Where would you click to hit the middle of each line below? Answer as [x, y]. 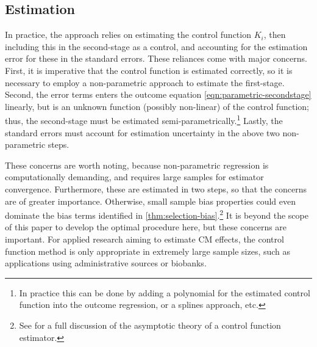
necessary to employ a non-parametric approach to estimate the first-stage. [145, 82]
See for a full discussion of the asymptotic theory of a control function [150, 325]
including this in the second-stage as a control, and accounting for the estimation [156, 46]
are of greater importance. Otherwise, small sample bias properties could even [151, 201]
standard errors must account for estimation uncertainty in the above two [142, 132]
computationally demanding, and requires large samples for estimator [134, 177]
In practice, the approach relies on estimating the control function [128, 35]
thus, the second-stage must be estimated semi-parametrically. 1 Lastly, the [144, 120]
